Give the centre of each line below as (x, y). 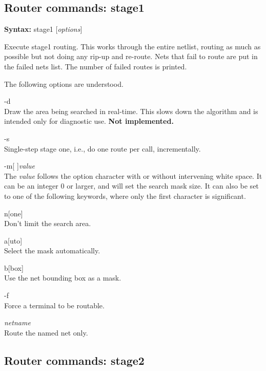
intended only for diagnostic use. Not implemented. (89, 121)
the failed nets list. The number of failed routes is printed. (96, 66)
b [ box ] (14, 267)
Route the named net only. (46, 332)
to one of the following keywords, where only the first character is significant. (125, 196)
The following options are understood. (64, 84)
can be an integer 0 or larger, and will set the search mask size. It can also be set (131, 186)
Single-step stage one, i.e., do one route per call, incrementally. (103, 148)
